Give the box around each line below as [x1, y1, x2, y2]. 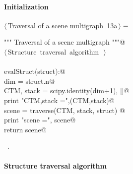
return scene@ [4, 124, 47, 134]
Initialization [4, 1, 49, 11]
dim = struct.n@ [4, 75, 55, 86]
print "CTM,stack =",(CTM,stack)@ [4, 95, 115, 105]
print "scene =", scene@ [4, 115, 76, 125]
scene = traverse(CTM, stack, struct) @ [4, 105, 125, 115]
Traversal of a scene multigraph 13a [7, 20, 118, 30]
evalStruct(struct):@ [4, 66, 66, 76]
